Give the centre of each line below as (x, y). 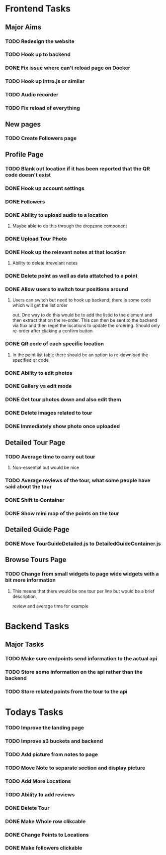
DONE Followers (25, 201)
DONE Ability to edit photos (39, 373)
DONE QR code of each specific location (55, 344)
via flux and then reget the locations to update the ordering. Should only (86, 326)
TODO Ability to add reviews (40, 794)
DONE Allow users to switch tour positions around (67, 289)
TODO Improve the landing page (45, 728)
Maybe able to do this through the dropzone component (70, 226)
